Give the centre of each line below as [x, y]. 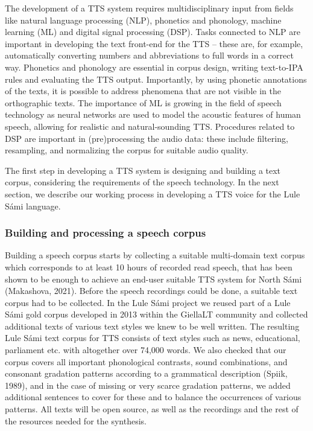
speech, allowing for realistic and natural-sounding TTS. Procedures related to [150, 126]
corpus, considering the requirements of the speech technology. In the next [142, 182]
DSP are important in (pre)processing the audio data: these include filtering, [147, 138]
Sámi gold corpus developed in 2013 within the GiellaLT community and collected [156, 314]
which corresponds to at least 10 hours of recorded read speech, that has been [149, 267]
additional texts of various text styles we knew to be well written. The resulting [152, 326]
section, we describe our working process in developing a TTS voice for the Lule [153, 193]
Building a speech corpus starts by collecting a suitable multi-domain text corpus [155, 255]
